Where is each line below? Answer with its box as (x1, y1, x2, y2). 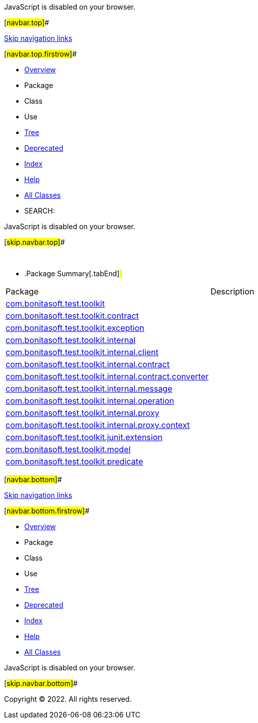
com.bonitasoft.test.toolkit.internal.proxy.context (6, 420, 190, 430)
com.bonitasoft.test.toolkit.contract (6, 311, 139, 321)
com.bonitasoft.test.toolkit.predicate (6, 456, 143, 466)
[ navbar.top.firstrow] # (4, 50, 77, 58)
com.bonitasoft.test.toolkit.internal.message (6, 384, 173, 394)
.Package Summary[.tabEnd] (24, 269, 120, 278)
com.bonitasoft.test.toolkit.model (6, 444, 131, 454)
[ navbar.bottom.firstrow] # (4, 506, 90, 515)
